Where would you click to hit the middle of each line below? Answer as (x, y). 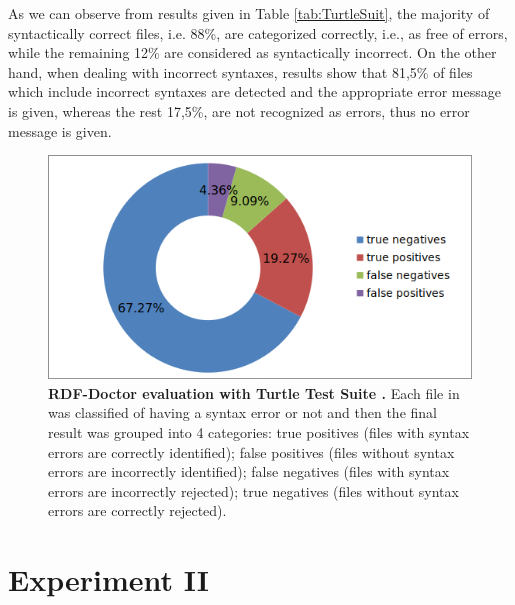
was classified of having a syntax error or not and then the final (242, 412)
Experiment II (109, 579)
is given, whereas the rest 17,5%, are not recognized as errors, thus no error (239, 110)
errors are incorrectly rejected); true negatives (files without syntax (253, 490)
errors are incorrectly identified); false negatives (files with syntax (249, 471)
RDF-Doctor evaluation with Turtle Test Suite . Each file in (254, 392)
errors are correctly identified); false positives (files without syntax (251, 451)
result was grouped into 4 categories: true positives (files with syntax (259, 431)
